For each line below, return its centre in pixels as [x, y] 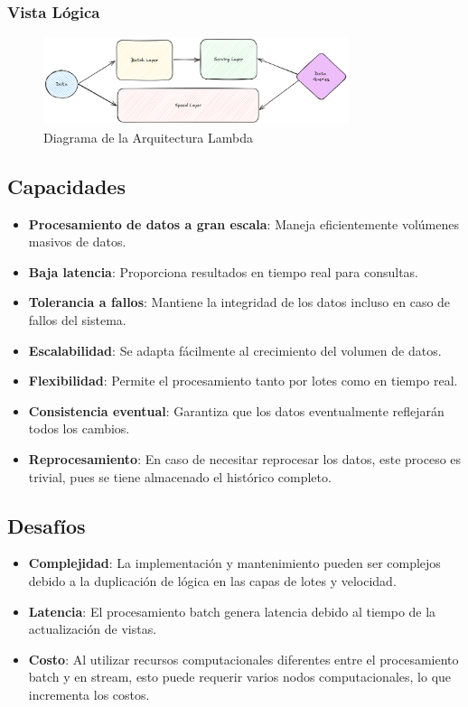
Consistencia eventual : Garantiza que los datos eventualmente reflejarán [236, 410]
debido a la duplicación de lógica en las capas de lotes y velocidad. [212, 580]
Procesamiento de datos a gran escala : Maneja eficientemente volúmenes [243, 223]
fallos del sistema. [77, 320]
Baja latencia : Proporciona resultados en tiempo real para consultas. [224, 271]
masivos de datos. [77, 242]
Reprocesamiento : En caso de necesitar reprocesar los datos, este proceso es [245, 459]
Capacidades [66, 186]
